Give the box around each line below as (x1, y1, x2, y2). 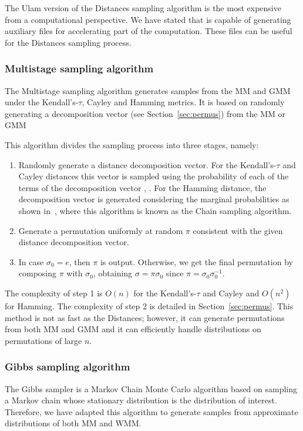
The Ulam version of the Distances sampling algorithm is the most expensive (5, 2, 281, 14)
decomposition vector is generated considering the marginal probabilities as (18, 193, 289, 205)
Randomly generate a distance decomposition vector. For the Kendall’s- (18, 158, 277, 171)
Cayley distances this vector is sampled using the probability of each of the (18, 170, 289, 182)
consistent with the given (193, 224, 283, 236)
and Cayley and (203, 286, 260, 299)
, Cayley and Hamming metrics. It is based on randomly (82, 96, 285, 108)
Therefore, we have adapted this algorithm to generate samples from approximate (5, 405, 298, 417)
